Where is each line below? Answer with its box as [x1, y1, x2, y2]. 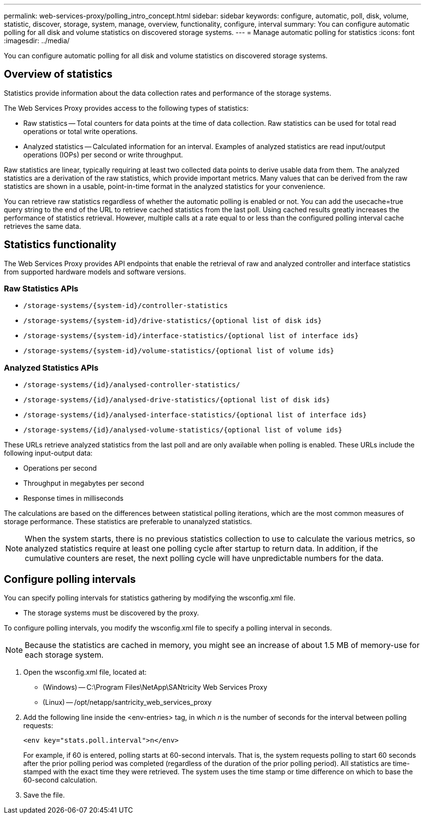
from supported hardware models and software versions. [4, 267, 186, 276]
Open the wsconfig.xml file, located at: [23, 668, 147, 677]
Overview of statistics [4, 68, 113, 81]
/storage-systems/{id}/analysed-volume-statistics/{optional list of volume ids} [23, 426, 343, 434]
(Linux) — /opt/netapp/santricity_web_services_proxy [43, 698, 212, 707]
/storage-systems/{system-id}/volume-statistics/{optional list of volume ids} [23, 347, 334, 355]
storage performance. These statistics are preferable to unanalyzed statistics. [4, 517, 252, 526]
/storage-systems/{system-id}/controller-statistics [23, 302, 228, 310]
